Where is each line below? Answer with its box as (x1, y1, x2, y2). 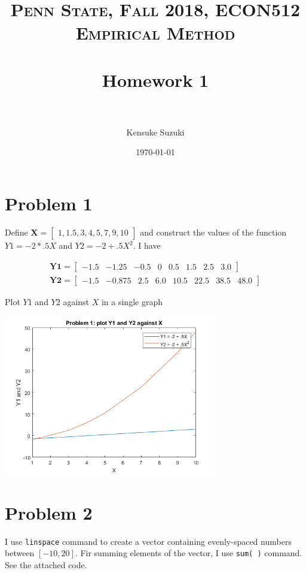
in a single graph (101, 295, 163, 307)
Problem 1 (5, 191, 93, 216)
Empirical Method (75, 20, 235, 45)
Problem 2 (5, 500, 93, 524)
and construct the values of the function (140, 226, 287, 238)
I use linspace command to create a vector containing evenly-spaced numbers (5, 535, 292, 547)
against (63, 295, 90, 307)
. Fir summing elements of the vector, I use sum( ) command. (75, 547, 302, 559)
